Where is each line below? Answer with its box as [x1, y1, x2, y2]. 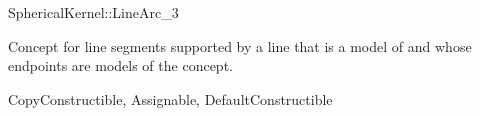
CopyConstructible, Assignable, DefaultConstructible [8, 88, 333, 109]
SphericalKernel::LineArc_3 [8, 2, 179, 22]
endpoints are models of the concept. [8, 55, 233, 76]
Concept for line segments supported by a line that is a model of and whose [8, 35, 472, 56]
